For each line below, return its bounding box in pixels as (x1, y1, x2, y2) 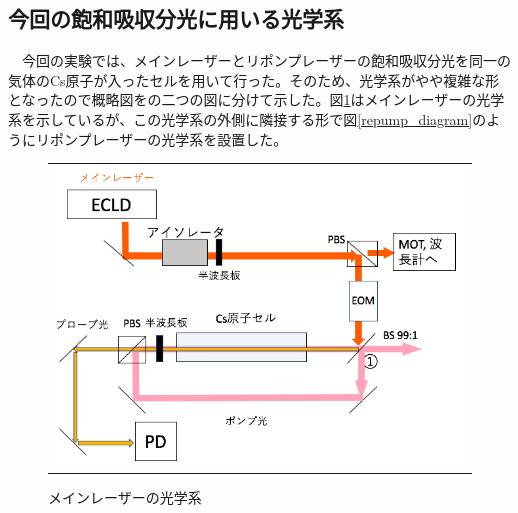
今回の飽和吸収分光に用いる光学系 (8, 3, 344, 34)
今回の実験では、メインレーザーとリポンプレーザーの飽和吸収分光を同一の (21, 50, 512, 71)
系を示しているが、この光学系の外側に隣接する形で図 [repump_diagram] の (8, 108, 487, 129)
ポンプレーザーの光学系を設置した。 (49, 128, 288, 149)
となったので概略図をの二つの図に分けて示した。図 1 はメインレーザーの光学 (8, 89, 505, 110)
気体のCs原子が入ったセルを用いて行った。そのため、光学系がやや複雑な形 (8, 69, 500, 90)
